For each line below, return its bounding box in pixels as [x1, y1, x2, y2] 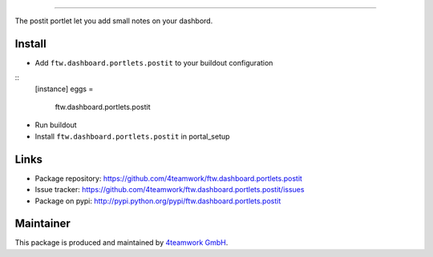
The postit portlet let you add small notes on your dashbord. [14, 16, 213, 26]
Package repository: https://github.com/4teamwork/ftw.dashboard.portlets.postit [34, 173, 302, 183]
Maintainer [14, 217, 71, 231]
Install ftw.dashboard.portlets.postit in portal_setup [34, 131, 230, 141]
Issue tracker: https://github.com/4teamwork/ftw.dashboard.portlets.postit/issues [34, 185, 305, 195]
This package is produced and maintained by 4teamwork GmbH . [14, 238, 229, 247]
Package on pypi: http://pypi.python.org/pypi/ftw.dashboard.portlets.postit [34, 196, 281, 206]
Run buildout [34, 120, 77, 130]
